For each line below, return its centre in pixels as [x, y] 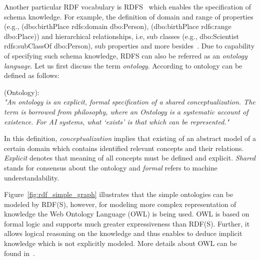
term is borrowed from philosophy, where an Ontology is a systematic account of [126, 111]
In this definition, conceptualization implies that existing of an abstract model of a [130, 138]
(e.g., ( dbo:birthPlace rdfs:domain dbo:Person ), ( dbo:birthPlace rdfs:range [118, 26]
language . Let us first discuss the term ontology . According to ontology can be [123, 65]
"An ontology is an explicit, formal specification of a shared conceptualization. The [130, 102]
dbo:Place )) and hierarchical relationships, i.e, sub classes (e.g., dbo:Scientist [121, 36]
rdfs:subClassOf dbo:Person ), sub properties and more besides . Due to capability [129, 46]
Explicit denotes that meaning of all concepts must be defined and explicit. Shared [130, 158]
